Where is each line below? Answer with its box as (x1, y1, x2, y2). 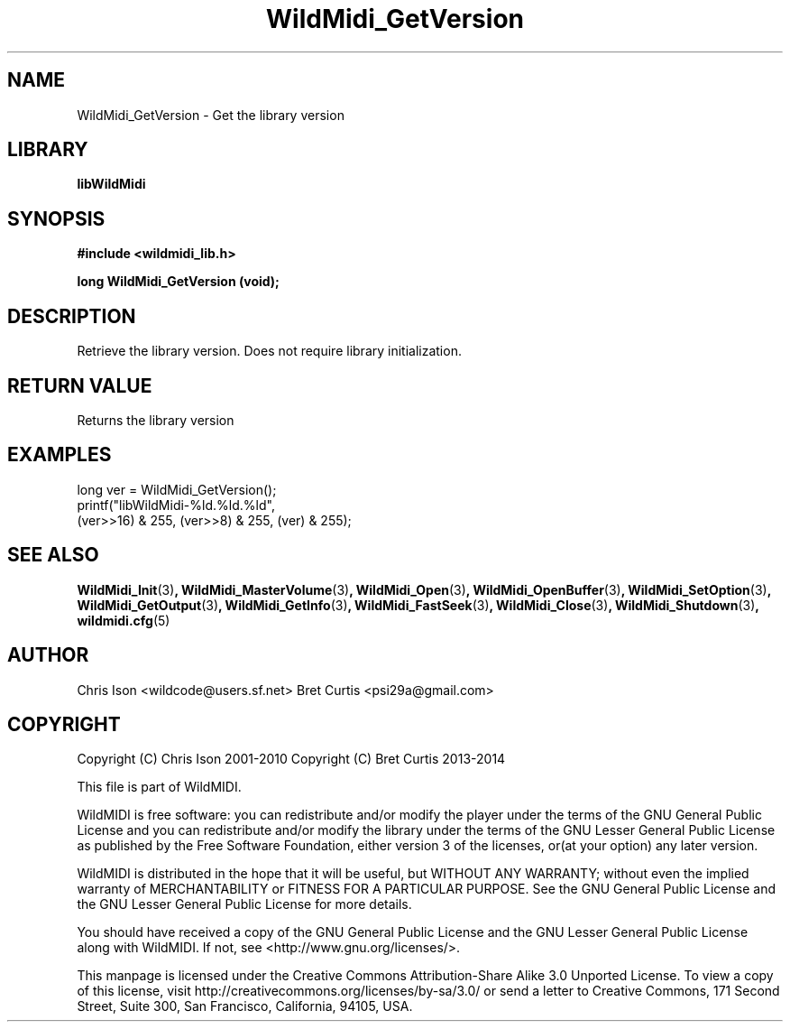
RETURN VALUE (7, 374, 152, 397)
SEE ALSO (7, 543, 99, 567)
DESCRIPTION (7, 304, 136, 328)
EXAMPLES (7, 443, 112, 467)
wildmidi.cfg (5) (77, 612, 170, 628)
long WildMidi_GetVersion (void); (77, 273, 280, 290)
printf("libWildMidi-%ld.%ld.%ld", (77, 496, 275, 513)
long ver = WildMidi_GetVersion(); (77, 481, 277, 497)
